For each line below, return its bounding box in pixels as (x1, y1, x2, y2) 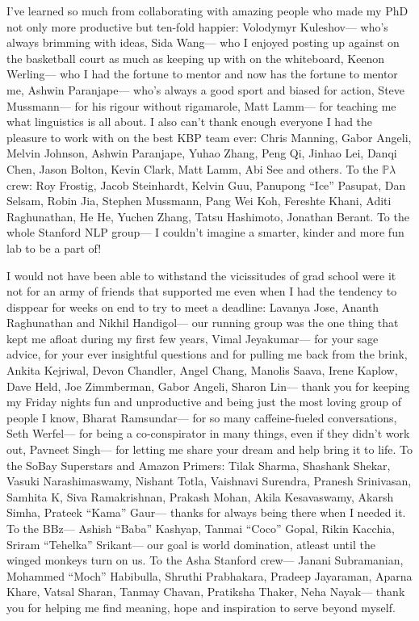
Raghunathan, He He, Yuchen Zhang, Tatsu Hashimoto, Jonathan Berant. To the (6, 208, 409, 224)
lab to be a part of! (6, 239, 102, 256)
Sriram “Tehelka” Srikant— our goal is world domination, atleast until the (6, 535, 375, 552)
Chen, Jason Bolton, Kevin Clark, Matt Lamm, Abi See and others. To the (6, 160, 379, 177)
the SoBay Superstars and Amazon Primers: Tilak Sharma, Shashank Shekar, (6, 456, 391, 473)
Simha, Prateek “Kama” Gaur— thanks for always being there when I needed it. (6, 504, 406, 521)
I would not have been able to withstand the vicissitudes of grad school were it (6, 266, 396, 283)
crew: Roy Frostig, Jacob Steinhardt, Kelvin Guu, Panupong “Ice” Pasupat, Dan (6, 176, 406, 193)
